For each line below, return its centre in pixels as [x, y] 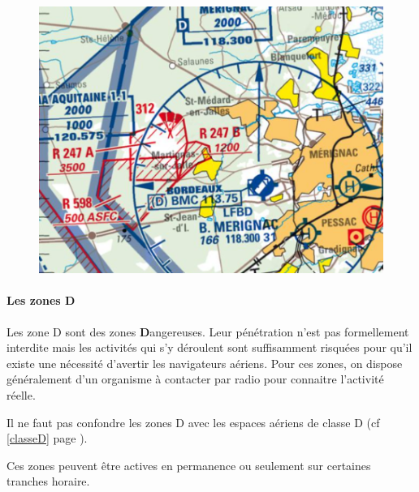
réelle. [21, 395]
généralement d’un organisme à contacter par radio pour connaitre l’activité [195, 379]
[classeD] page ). [47, 438]
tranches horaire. [48, 481]
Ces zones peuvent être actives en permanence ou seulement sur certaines [189, 465]
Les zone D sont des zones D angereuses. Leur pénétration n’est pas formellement [208, 331]
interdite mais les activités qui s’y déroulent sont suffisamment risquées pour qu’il [209, 347]
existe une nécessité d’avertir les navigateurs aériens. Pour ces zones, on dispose [205, 363]
